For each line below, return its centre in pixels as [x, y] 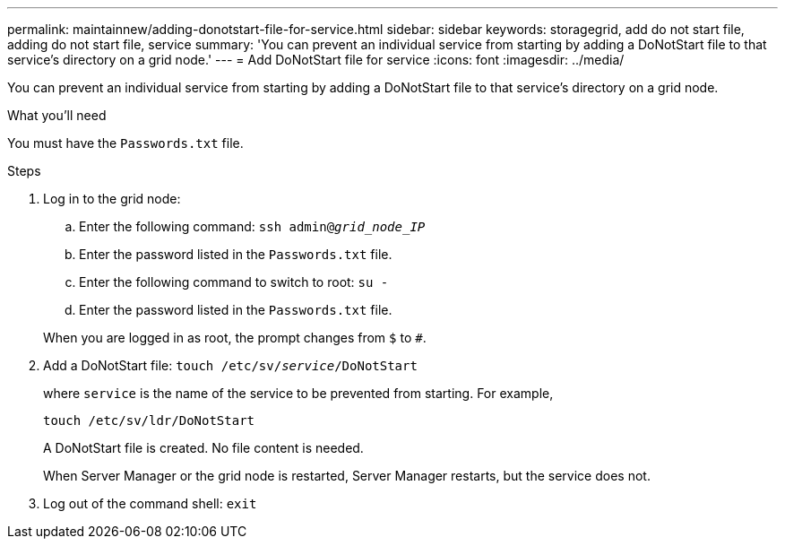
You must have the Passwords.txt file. [125, 143]
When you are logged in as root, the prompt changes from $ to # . [235, 338]
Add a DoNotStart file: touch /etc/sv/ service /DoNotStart [230, 365]
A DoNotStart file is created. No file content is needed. [203, 448]
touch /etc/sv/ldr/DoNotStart [149, 420]
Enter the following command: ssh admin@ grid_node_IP [252, 226]
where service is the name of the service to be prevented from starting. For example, [298, 393]
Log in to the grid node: [112, 199]
